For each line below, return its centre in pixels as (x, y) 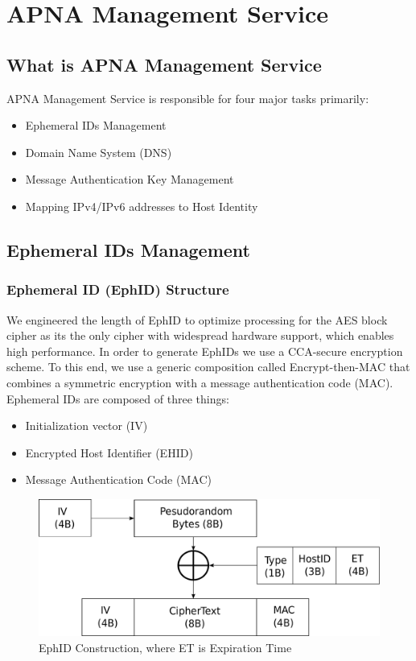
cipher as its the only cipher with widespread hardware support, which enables (200, 335)
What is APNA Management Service (164, 64)
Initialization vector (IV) (86, 426)
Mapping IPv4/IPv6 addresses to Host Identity (142, 206)
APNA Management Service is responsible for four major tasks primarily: (188, 98)
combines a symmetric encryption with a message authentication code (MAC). (200, 382)
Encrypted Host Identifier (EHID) (109, 452)
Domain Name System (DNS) (99, 152)
